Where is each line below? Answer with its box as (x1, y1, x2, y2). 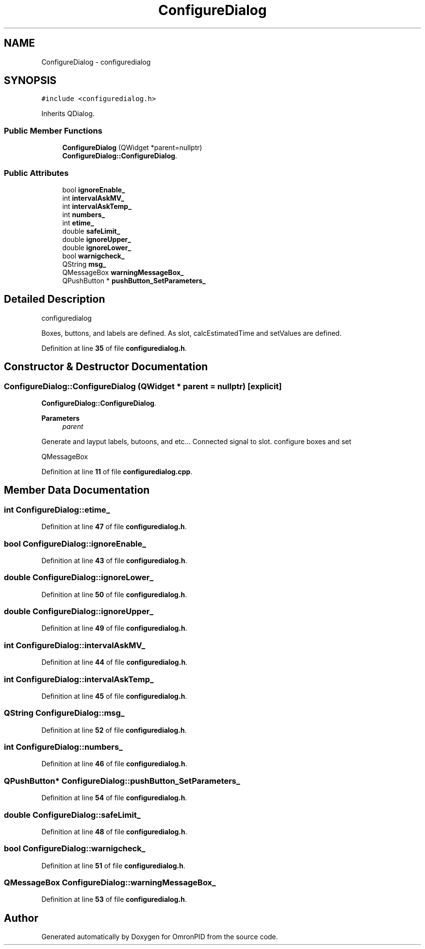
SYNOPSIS (4, 74, 57, 87)
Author (4, 912, 38, 924)
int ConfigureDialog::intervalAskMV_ (4, 640, 146, 650)
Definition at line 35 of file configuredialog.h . (41, 344, 187, 352)
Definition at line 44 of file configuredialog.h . (41, 658, 188, 667)
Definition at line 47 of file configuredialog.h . (41, 522, 187, 531)
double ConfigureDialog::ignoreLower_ (4, 572, 154, 583)
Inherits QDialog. (41, 109, 95, 118)
